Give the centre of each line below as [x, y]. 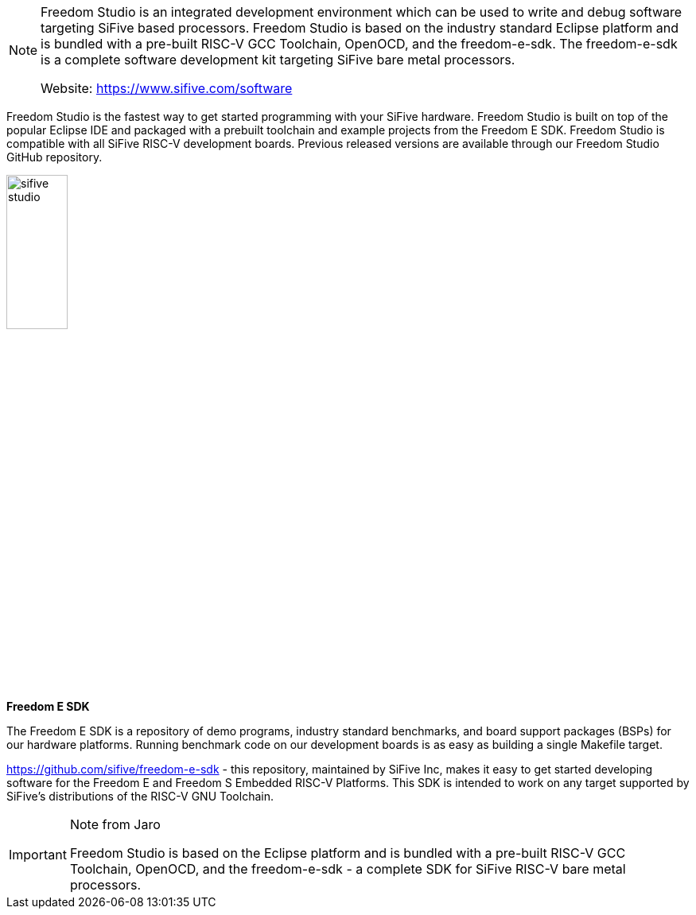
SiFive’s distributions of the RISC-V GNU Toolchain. [140, 796]
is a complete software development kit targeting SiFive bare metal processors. [278, 60]
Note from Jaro [115, 824]
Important [38, 854]
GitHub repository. [54, 157]
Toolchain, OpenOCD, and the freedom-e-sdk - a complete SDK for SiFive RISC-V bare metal [348, 868]
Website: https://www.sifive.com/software [167, 88]
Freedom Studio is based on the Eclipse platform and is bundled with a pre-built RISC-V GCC [348, 853]
